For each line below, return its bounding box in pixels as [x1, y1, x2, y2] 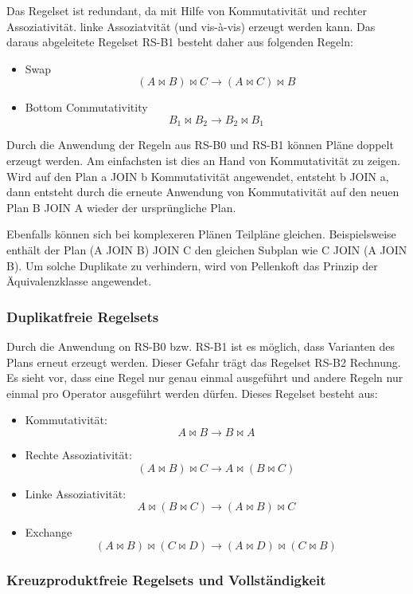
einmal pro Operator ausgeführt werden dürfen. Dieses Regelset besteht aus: [6, 384, 378, 401]
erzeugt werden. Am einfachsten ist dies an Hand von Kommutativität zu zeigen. [6, 152, 400, 169]
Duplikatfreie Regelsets [6, 306, 159, 326]
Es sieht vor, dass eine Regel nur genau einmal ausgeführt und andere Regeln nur [6, 369, 403, 386]
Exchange [25, 524, 72, 541]
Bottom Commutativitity [25, 99, 148, 116]
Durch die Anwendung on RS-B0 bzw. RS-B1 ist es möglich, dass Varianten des [6, 337, 395, 354]
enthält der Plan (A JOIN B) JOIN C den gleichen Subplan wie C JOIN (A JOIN [6, 241, 407, 258]
